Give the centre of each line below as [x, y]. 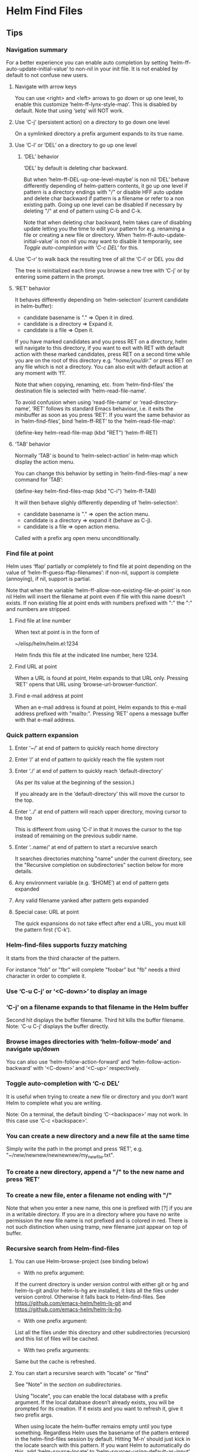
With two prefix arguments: [57, 1350]
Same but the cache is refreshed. [55, 1362]
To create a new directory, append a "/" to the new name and [95, 1172]
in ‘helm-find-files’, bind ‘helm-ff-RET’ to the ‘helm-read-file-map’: [95, 421]
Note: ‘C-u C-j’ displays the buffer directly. [58, 1026]
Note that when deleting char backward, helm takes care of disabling [108, 222]
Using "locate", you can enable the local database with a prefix [91, 1396]
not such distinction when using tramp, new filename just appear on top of [97, 1226]
